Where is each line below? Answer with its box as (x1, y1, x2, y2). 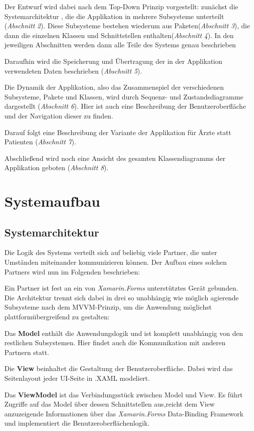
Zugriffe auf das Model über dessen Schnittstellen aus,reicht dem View (4, 399, 215, 409)
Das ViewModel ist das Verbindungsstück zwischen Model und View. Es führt (4, 389, 243, 399)
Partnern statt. (4, 347, 49, 357)
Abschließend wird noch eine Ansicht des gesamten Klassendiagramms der (4, 153, 226, 163)
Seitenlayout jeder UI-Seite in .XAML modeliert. (4, 373, 150, 383)
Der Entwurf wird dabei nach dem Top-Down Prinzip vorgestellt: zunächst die (4, 1, 238, 11)
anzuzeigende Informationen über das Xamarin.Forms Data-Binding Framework (4, 408, 244, 418)
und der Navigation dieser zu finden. (4, 110, 114, 120)
